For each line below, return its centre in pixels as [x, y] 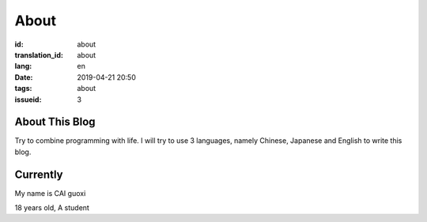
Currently [39, 174]
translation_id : [39, 55]
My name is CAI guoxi [50, 193]
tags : [23, 88]
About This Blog [55, 122]
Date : [24, 77]
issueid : [28, 100]
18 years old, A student [52, 208]
